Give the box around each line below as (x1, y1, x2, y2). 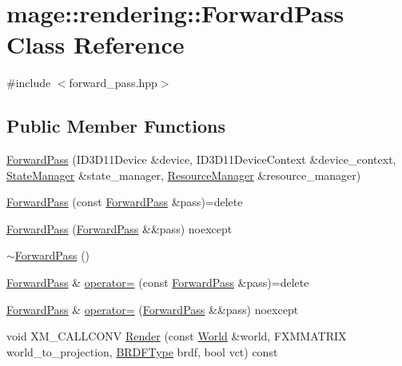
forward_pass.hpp (69, 74, 157, 91)
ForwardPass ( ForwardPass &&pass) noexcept (6, 220, 233, 237)
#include (6, 74, 51, 91)
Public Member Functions (6, 113, 225, 138)
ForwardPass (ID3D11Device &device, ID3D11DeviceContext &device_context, (6, 151, 396, 168)
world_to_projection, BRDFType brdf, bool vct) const (6, 343, 278, 360)
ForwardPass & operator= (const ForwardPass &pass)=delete (6, 274, 309, 291)
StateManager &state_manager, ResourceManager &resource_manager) (6, 166, 361, 183)
